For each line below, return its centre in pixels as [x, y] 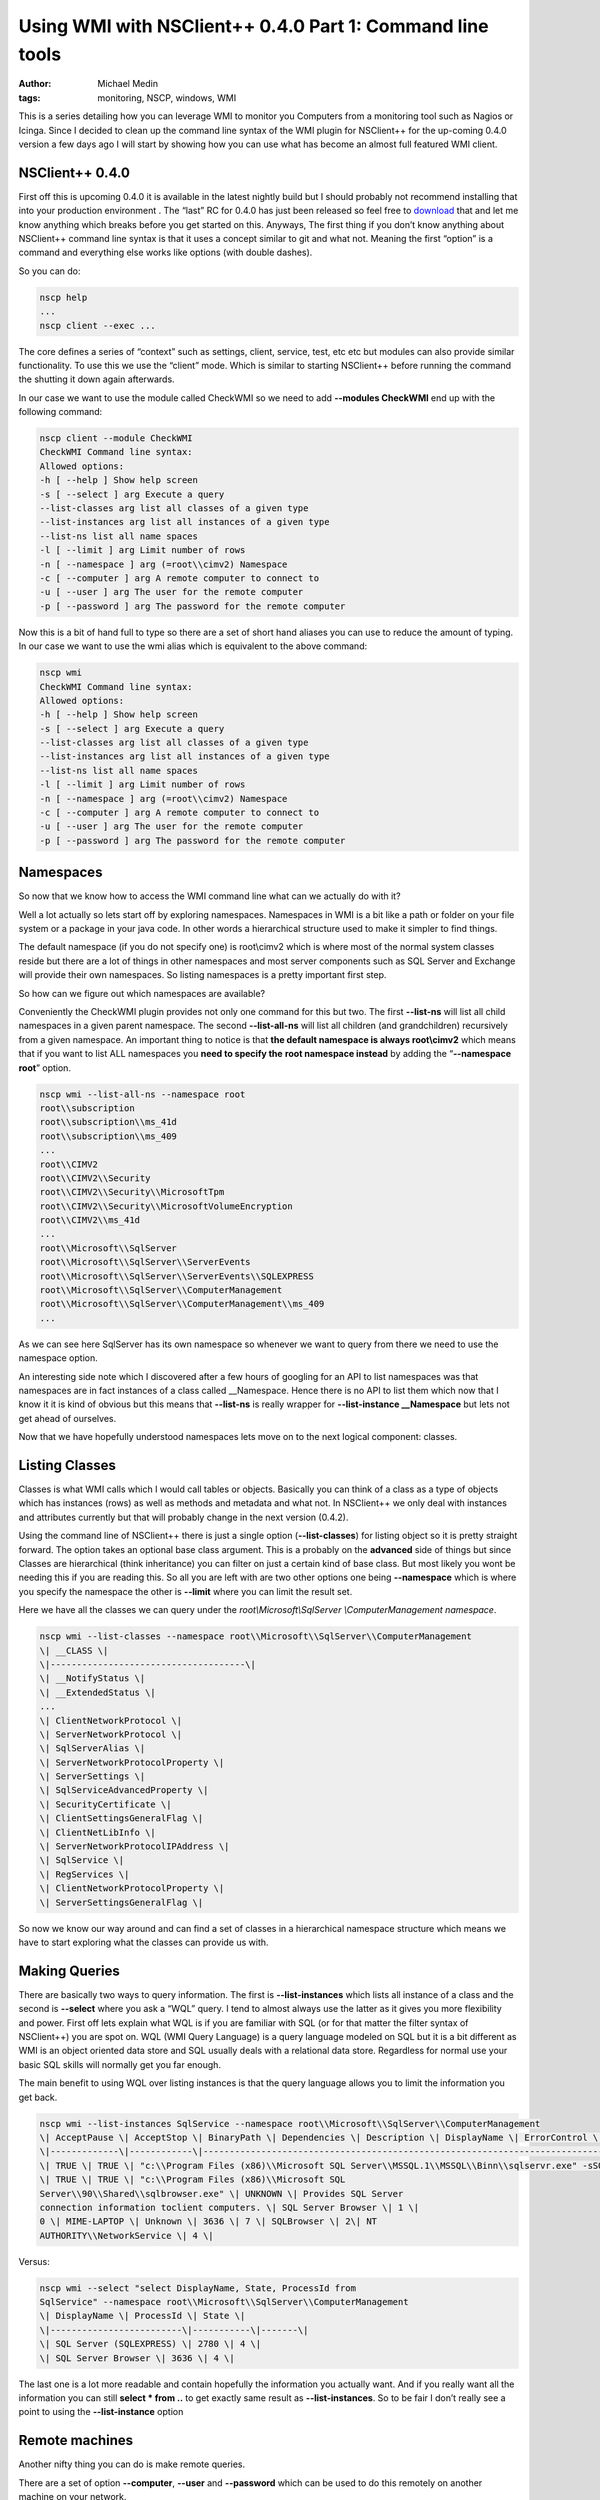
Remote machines [76, 2440]
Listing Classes [67, 1465]
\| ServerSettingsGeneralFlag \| [121, 1902]
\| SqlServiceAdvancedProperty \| [124, 1790]
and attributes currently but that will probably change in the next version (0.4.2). [183, 1517]
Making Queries [69, 1970]
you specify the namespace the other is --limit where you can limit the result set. [185, 1591]
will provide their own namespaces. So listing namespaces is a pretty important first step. [202, 975]
